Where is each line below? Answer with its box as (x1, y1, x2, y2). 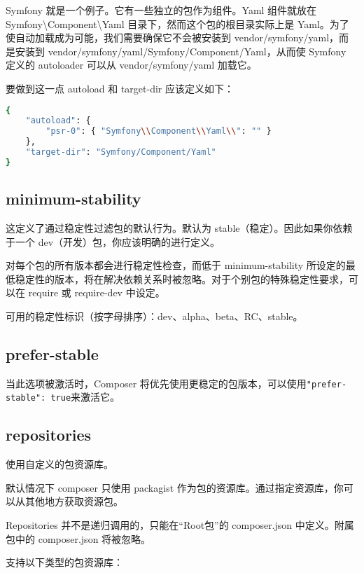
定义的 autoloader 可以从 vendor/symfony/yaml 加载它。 (6, 57, 257, 72)
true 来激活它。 (50, 389, 120, 404)
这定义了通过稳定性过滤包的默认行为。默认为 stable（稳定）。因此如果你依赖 (6, 221, 353, 235)
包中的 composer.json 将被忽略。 (6, 531, 151, 546)
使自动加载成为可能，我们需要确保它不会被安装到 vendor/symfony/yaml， (6, 30, 339, 45)
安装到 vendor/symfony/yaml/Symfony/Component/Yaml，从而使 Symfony (15, 43, 346, 58)
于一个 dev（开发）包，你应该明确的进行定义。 (6, 234, 220, 249)
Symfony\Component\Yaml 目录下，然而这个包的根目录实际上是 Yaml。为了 (6, 16, 349, 31)
